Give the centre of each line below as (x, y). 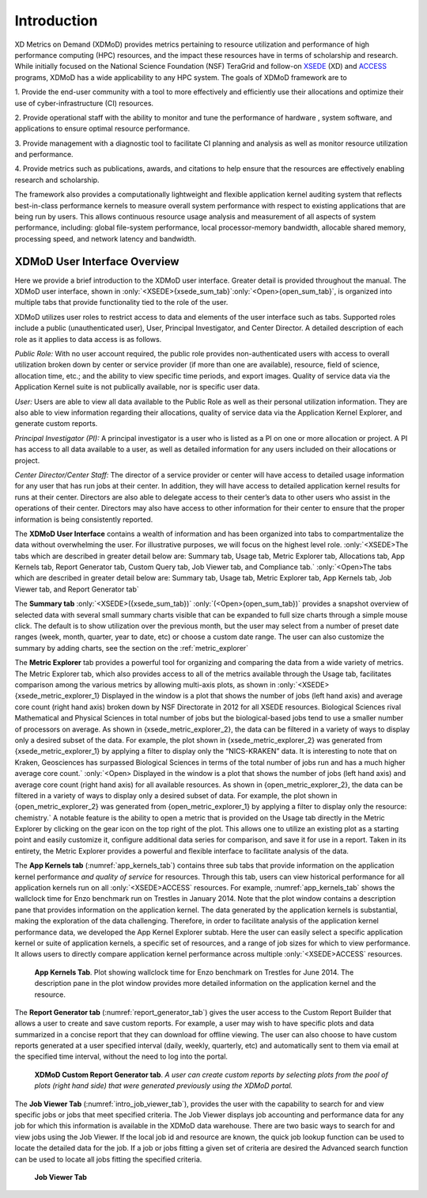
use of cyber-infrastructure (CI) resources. (84, 103)
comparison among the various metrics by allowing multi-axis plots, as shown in (145, 684)
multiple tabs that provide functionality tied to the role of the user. (121, 302)
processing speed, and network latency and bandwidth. (106, 238)
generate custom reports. (56, 424)
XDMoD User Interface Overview (97, 261)
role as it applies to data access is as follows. (88, 339)
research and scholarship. (57, 180)
